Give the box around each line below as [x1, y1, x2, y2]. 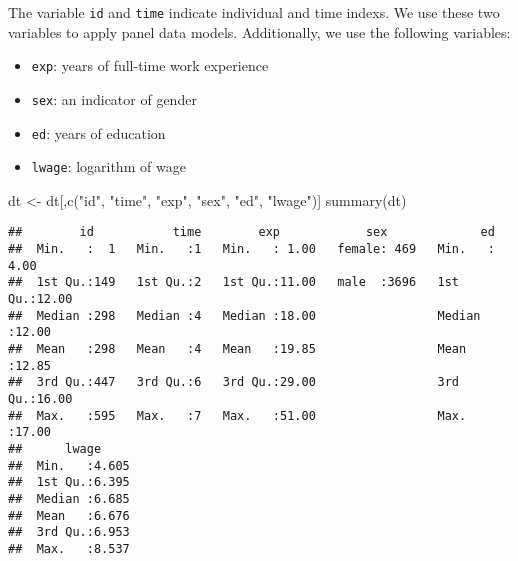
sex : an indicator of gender [31, 88, 197, 109]
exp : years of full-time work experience [31, 55, 269, 76]
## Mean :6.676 [8, 508, 130, 523]
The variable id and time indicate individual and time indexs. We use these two [8, 2, 500, 22]
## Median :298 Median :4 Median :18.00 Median [8, 308, 481, 323]
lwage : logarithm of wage [31, 156, 186, 177]
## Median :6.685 [8, 491, 130, 506]
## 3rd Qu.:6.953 [8, 525, 130, 540]
